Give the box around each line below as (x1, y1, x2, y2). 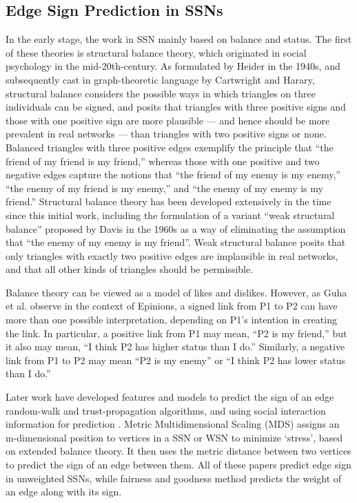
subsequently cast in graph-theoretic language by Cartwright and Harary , (6, 72, 315, 86)
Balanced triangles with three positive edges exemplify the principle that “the (6, 140, 334, 154)
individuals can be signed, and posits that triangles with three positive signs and (6, 99, 346, 114)
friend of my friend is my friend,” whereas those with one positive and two (6, 153, 320, 168)
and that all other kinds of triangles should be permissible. (6, 262, 254, 276)
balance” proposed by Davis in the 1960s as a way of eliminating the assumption (6, 221, 346, 236)
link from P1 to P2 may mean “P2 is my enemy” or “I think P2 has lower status (6, 352, 346, 367)
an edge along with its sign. (6, 484, 122, 499)
